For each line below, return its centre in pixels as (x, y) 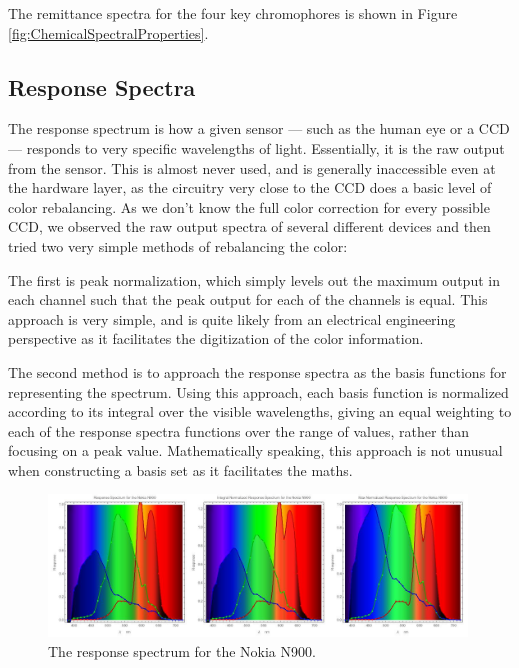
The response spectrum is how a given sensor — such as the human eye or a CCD (259, 128)
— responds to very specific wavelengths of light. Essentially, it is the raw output (256, 147)
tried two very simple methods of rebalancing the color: (178, 245)
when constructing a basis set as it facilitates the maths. (180, 469)
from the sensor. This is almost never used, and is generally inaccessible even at (252, 167)
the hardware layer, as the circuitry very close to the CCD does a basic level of (250, 187)
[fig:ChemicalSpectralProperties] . (108, 32)
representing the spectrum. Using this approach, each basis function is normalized (258, 391)
